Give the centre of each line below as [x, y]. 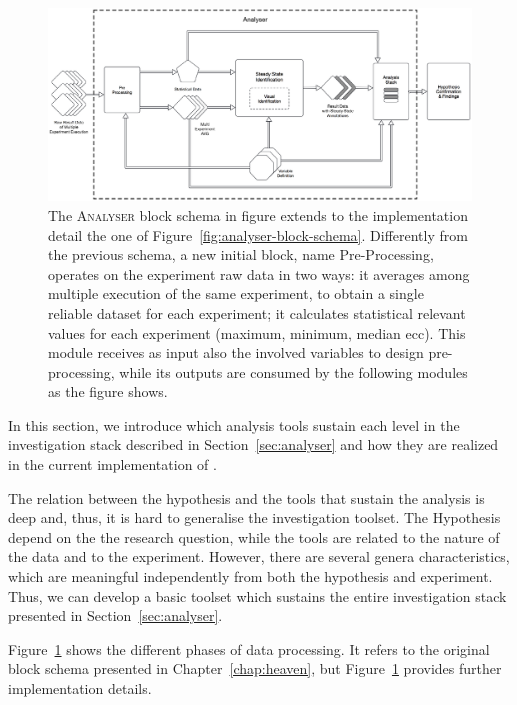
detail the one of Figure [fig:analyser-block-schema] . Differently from [258, 234]
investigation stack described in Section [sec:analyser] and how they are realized [253, 444]
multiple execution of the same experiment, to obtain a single [236, 293]
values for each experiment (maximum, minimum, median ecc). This [257, 332]
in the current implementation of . [112, 464]
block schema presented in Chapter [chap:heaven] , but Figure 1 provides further [255, 668]
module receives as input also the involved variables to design [236, 352]
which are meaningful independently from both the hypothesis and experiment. [250, 576]
